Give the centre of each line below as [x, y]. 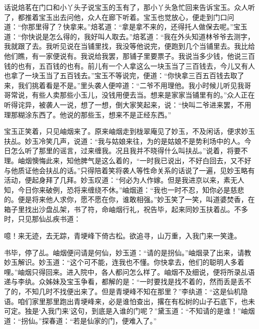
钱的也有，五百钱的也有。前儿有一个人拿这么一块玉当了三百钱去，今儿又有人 [129, 65]
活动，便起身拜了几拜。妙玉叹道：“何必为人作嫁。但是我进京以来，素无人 [124, 180]
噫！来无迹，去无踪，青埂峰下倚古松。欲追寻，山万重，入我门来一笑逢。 [123, 236]
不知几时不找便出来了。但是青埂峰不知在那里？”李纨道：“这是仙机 [133, 291]
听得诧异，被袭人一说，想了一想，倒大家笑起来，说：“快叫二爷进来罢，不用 [128, 104]
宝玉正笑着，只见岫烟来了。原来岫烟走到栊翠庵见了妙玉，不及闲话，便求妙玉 [129, 131]
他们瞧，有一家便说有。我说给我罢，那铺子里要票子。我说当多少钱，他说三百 [129, 55]
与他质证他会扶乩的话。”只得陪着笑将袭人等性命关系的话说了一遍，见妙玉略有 [129, 170]
